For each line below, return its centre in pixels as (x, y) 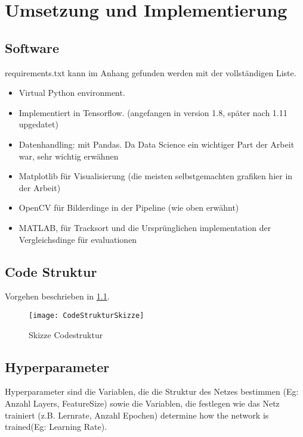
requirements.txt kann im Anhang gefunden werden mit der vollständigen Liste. (151, 72)
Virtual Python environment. (72, 93)
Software (32, 47)
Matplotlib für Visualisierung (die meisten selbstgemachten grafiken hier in (156, 176)
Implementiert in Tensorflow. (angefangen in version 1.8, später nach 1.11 (153, 112)
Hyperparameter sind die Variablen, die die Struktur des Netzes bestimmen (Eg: (152, 391)
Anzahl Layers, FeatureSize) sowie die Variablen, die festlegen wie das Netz (142, 403)
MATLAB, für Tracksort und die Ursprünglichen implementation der (145, 227)
